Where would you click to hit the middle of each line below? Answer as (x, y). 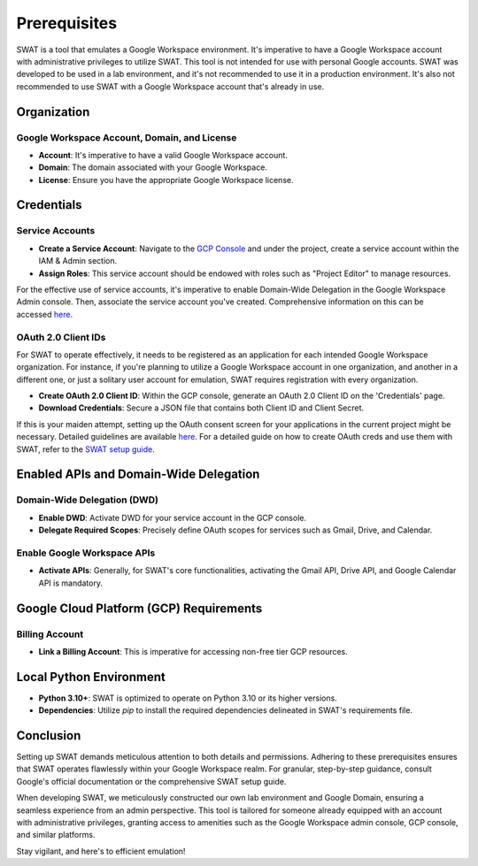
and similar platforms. (56, 835)
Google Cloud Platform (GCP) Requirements (139, 608)
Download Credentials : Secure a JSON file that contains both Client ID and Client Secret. (201, 408)
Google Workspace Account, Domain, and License (127, 137)
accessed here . (45, 314)
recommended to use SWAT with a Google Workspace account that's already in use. (170, 86)
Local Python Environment (91, 677)
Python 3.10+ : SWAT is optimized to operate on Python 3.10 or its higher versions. (188, 698)
